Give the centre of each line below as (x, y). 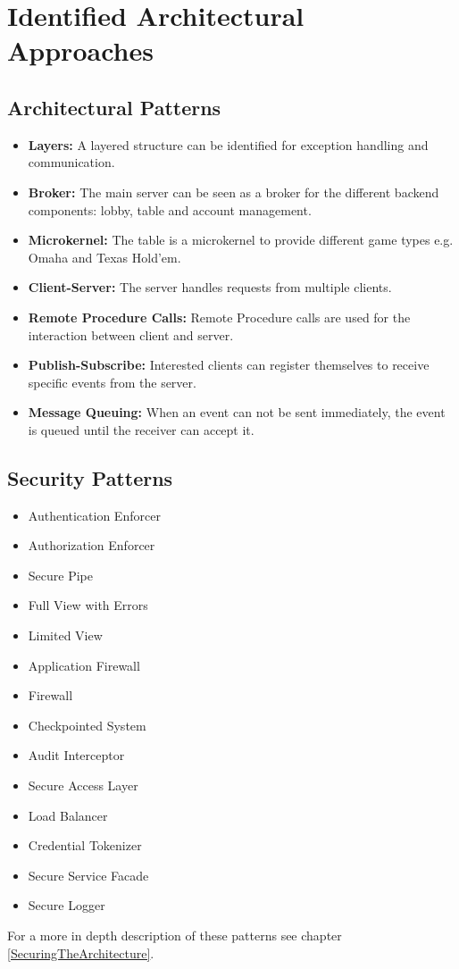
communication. (71, 162)
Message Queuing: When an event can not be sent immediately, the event (237, 412)
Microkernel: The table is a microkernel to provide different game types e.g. (241, 240)
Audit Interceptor (76, 755)
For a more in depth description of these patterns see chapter (175, 935)
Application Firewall (84, 665)
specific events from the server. (112, 382)
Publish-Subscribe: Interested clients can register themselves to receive (229, 365)
